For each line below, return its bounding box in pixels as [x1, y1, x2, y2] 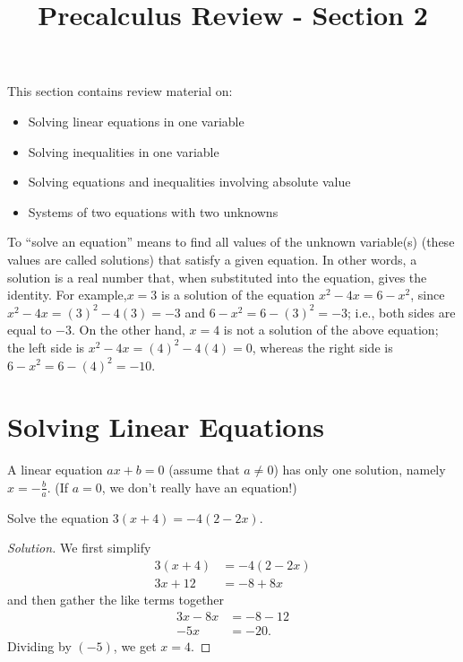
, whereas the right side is [252, 337, 393, 356]
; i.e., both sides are [347, 302, 456, 321]
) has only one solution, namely [273, 460, 446, 479]
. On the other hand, [71, 320, 185, 339]
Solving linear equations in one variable [28, 111, 244, 130]
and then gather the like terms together [7, 589, 225, 608]
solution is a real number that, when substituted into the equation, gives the [7, 267, 427, 286]
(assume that [168, 460, 240, 479]
